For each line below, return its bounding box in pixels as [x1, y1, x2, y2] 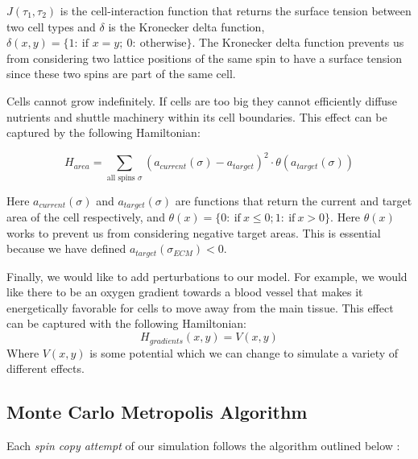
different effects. [6, 360, 85, 377]
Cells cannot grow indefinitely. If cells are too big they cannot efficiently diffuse [6, 92, 397, 109]
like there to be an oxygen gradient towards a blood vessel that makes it [6, 283, 363, 300]
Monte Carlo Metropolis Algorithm [6, 399, 308, 424]
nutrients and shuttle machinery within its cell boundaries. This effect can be [6, 108, 387, 125]
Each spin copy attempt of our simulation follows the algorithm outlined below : [6, 436, 400, 453]
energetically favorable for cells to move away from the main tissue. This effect [6, 299, 394, 316]
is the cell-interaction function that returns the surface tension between [60, 2, 412, 19]
